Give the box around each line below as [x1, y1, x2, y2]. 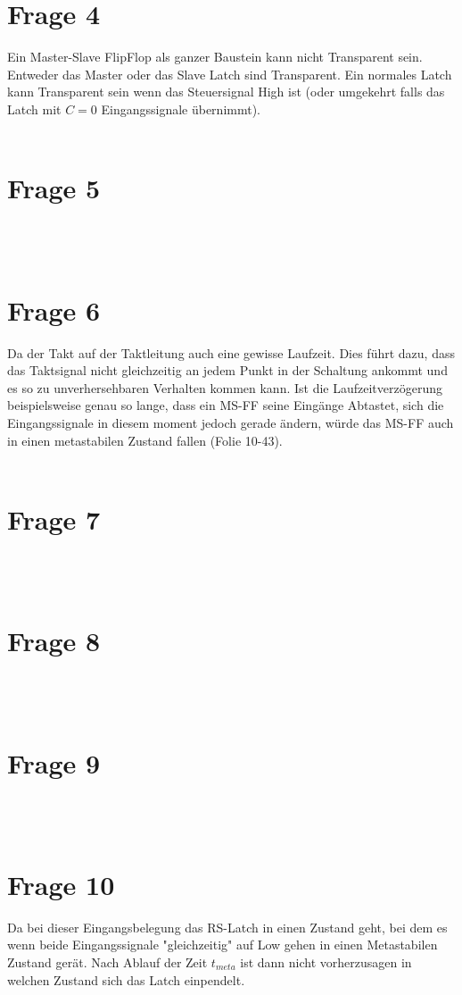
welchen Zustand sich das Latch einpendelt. [7, 970, 245, 989]
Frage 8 [7, 623, 101, 659]
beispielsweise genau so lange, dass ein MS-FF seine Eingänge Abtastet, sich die [7, 396, 444, 414]
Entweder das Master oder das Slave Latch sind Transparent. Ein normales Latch [7, 64, 452, 83]
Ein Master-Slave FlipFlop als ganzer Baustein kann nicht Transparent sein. [7, 47, 423, 66]
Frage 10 [7, 865, 115, 902]
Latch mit [7, 99, 62, 118]
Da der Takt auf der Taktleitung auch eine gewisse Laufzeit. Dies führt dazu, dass [7, 343, 455, 362]
